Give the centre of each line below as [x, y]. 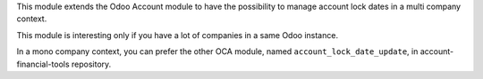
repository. [92, 64]
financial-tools [43, 64]
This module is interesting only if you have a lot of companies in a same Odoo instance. [178, 35]
